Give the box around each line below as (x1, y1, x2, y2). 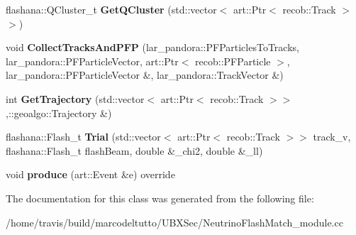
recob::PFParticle (195, 53, 271, 68)
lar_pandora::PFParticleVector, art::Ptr (6, 53, 179, 68)
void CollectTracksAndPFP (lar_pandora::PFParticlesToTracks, (6, 40, 299, 55)
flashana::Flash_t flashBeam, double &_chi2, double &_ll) (6, 143, 263, 158)
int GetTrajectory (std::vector (6, 91, 145, 106)
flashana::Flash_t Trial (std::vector (6, 129, 161, 144)
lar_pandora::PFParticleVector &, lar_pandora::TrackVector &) (6, 67, 284, 82)
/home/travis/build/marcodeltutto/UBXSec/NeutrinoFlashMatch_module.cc (6, 214, 343, 229)
